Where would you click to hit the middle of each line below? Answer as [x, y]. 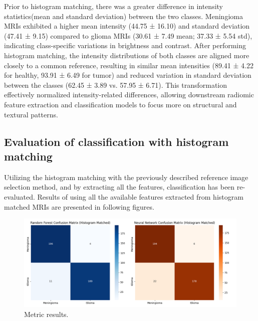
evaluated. [20, 196]
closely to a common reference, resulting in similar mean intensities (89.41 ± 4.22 [129, 65]
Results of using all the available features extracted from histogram [140, 196]
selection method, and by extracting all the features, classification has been [119, 187]
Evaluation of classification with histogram [116, 141]
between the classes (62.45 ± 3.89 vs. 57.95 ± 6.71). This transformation [116, 85]
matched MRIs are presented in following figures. [79, 206]
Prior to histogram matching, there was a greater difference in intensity [114, 6]
